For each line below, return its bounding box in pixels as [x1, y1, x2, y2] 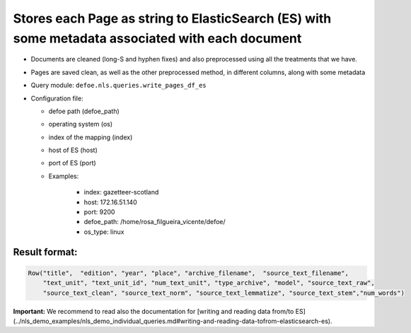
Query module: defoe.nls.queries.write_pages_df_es [30, 81, 207, 90]
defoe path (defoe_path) [48, 107, 120, 115]
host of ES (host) [48, 146, 98, 155]
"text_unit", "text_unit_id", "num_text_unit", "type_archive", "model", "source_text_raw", [42, 279, 375, 287]
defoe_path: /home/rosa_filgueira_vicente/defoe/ [83, 218, 226, 226]
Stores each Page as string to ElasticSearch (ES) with [13, 11, 332, 26]
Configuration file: [30, 94, 84, 103]
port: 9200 [83, 208, 115, 216]
